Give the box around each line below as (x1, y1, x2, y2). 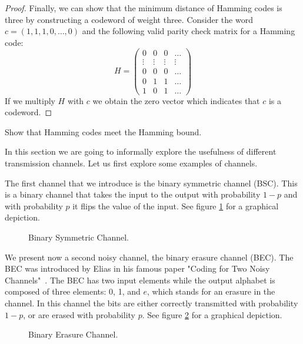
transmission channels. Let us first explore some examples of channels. (5, 156, 258, 169)
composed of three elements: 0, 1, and (5, 285, 141, 298)
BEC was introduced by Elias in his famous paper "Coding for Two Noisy (5, 262, 270, 275)
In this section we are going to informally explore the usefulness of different (5, 145, 277, 158)
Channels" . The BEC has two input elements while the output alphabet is (5, 273, 275, 286)
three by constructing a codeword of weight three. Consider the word (5, 13, 253, 25)
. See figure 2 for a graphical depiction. (142, 308, 282, 320)
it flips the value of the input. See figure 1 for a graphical (72, 199, 279, 212)
